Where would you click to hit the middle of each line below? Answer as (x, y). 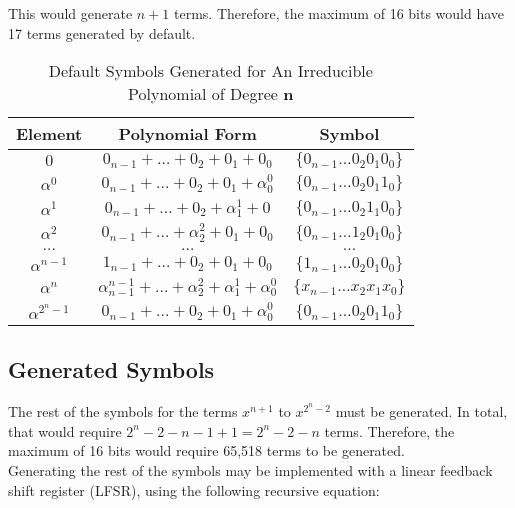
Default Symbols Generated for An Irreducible (210, 71)
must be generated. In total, (421, 411)
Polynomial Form (187, 134)
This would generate (70, 13)
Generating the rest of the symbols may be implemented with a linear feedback (250, 469)
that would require (65, 430)
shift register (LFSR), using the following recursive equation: (194, 489)
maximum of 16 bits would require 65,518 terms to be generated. (206, 450)
